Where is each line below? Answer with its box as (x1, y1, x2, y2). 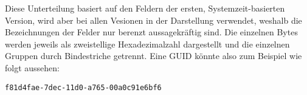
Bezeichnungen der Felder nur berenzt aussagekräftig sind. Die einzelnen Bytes (5, 26, 298, 38)
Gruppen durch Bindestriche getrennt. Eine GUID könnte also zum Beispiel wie (5, 49, 302, 62)
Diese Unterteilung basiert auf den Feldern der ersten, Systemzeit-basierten (5, 2, 285, 14)
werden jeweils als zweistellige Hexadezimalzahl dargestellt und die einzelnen (5, 37, 290, 50)
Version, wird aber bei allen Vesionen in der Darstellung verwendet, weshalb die (5, 13, 302, 26)
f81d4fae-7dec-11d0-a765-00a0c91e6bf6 (5, 83, 162, 92)
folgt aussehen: (5, 61, 60, 74)
